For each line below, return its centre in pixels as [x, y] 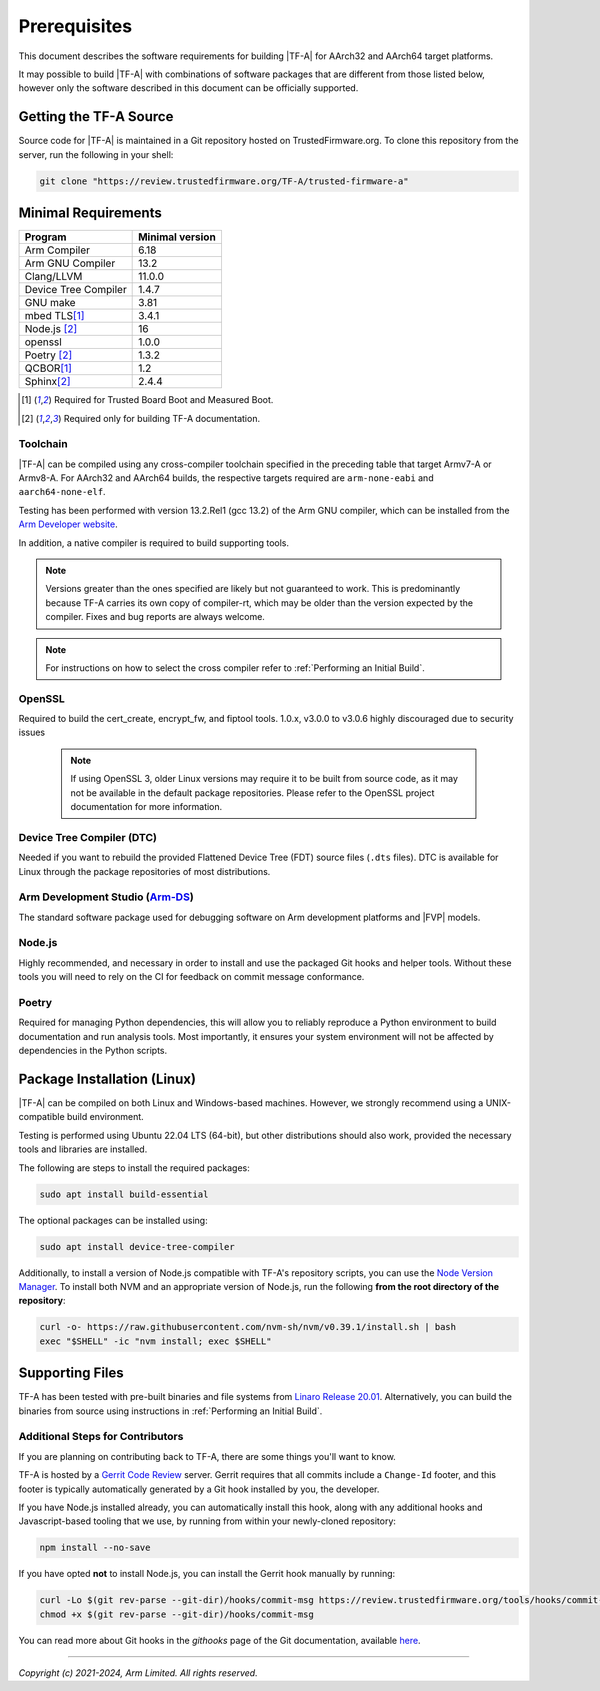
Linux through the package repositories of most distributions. [144, 871]
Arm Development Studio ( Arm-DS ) [106, 897]
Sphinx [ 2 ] [47, 382]
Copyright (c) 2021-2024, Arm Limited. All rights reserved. [138, 1673]
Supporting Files [71, 1373]
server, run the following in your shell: [96, 154]
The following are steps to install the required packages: [134, 1167]
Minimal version [177, 237]
